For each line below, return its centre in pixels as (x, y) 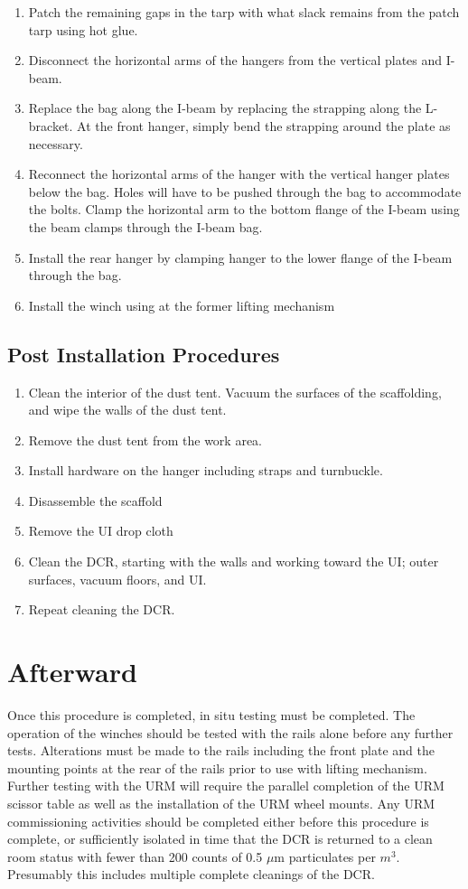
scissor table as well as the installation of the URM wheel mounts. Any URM (221, 803)
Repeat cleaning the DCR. (102, 609)
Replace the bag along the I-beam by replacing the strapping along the (225, 108)
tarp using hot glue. (83, 29)
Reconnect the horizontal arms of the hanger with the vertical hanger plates (239, 174)
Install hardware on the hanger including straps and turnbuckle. (206, 470)
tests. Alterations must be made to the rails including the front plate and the (221, 750)
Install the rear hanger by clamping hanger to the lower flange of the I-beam (240, 257)
